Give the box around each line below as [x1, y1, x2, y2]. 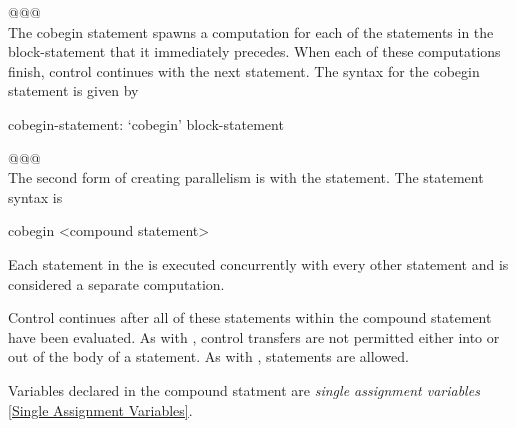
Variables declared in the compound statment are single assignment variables [8, 379, 480, 400]
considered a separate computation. [8, 273, 225, 294]
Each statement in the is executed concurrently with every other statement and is [8, 253, 509, 274]
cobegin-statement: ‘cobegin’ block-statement [8, 113, 284, 134]
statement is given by [8, 80, 139, 101]
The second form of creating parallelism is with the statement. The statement [8, 167, 484, 188]
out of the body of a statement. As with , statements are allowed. [8, 346, 409, 367]
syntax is [8, 186, 63, 207]
